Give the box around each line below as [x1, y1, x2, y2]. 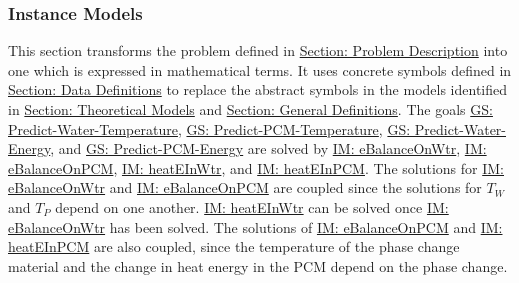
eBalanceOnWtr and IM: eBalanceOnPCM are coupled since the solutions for [8, 177, 482, 198]
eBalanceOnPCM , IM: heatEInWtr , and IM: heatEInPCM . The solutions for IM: [8, 157, 504, 178]
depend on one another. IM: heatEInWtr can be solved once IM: [55, 196, 449, 217]
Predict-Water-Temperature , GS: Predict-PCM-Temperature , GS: [8, 118, 411, 139]
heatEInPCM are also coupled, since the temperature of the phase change [8, 236, 460, 257]
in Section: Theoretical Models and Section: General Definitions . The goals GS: [8, 99, 493, 119]
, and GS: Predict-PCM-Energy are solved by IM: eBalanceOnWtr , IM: [50, 138, 487, 159]
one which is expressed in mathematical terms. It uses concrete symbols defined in [8, 59, 512, 80]
